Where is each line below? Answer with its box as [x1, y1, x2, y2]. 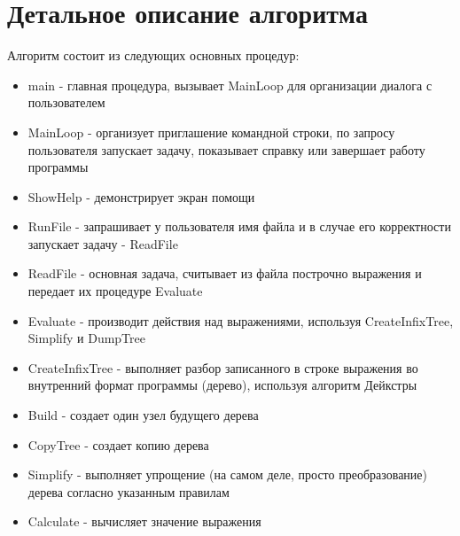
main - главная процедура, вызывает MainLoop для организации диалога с [27, 75, 433, 94]
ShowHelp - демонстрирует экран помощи [27, 187, 255, 206]
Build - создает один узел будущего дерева [27, 406, 259, 424]
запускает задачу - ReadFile [27, 234, 178, 252]
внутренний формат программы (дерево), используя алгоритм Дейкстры [27, 376, 417, 394]
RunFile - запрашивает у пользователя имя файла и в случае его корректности [27, 217, 451, 236]
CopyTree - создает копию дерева [27, 435, 209, 454]
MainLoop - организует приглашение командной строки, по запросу [27, 122, 395, 141]
